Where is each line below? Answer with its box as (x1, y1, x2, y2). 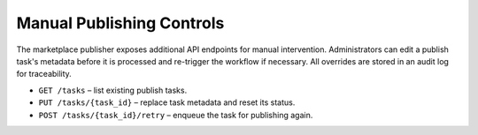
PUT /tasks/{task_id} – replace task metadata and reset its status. (38, 97, 296, 108)
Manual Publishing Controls (16, 13, 225, 33)
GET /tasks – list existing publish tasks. (38, 85, 188, 95)
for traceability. (16, 69, 73, 79)
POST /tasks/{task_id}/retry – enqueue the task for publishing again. (38, 109, 313, 120)
